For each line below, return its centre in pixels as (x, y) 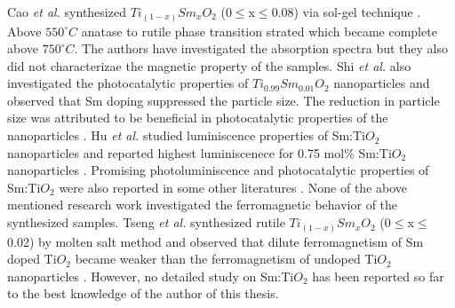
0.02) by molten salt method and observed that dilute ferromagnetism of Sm (216, 241)
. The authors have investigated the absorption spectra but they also (261, 48)
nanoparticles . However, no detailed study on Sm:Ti (151, 276)
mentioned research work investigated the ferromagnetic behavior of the (203, 205)
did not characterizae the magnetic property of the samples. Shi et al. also (209, 65)
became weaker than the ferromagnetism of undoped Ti (226, 259)
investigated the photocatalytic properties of (128, 83)
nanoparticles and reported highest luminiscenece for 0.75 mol (176, 152)
